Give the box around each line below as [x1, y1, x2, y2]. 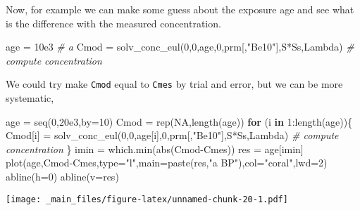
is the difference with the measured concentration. [6, 15, 221, 30]
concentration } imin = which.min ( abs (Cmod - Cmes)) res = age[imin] [6, 141, 304, 156]
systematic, [6, 91, 54, 105]
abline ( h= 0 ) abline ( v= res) [6, 169, 119, 183]
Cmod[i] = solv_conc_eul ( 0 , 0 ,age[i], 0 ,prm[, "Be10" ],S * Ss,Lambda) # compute [6, 128, 339, 143]
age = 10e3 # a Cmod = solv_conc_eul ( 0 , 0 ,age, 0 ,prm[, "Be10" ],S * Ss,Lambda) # [6, 39, 354, 54]
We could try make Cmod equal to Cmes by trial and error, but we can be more [6, 77, 343, 91]
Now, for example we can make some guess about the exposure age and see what [6, 2, 354, 16]
